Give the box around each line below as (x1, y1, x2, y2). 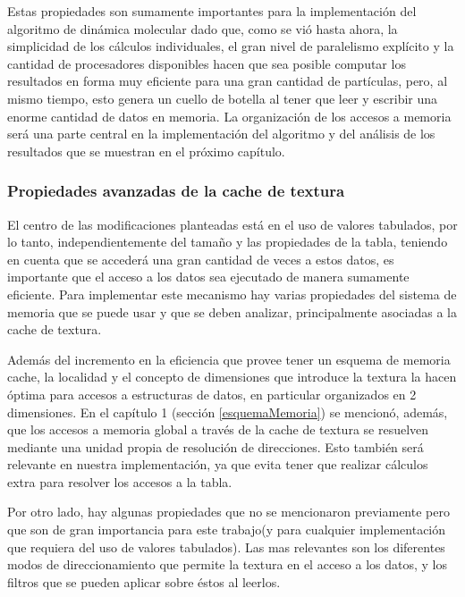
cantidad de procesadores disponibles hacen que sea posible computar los (7, 54, 406, 72)
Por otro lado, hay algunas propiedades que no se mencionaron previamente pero (7, 502, 450, 521)
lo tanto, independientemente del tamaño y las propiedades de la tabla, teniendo (7, 232, 448, 251)
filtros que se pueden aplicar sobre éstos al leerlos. (7, 572, 281, 591)
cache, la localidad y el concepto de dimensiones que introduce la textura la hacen (7, 367, 457, 386)
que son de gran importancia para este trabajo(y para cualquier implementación (7, 520, 446, 539)
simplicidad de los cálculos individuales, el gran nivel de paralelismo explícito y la (7, 37, 454, 55)
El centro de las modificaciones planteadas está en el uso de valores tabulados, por (7, 214, 458, 233)
